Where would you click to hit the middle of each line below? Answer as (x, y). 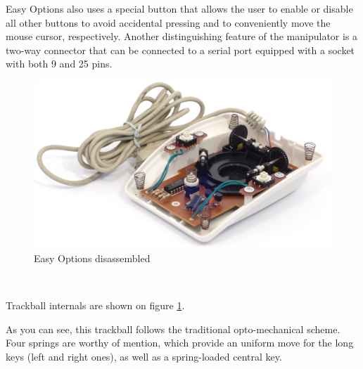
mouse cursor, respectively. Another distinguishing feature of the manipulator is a (182, 36)
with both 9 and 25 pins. (59, 64)
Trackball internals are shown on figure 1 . (95, 305)
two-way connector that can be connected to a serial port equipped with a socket (180, 50)
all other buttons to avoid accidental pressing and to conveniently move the (168, 22)
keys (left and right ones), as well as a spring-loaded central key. (144, 357)
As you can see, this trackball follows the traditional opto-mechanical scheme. (173, 329)
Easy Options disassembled (92, 258)
